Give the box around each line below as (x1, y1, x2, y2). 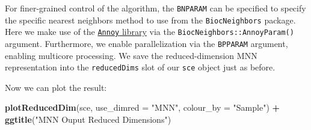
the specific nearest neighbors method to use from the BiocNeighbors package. (5, 13, 296, 26)
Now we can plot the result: (5, 81, 107, 93)
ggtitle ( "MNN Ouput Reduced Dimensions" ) (5, 113, 171, 126)
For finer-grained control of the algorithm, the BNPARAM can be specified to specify (5, 2, 306, 14)
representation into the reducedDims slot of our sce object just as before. (5, 61, 276, 73)
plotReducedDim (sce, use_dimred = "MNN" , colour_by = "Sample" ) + (5, 101, 280, 114)
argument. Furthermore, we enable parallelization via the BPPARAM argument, (5, 37, 288, 49)
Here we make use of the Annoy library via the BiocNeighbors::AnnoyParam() (5, 25, 294, 38)
